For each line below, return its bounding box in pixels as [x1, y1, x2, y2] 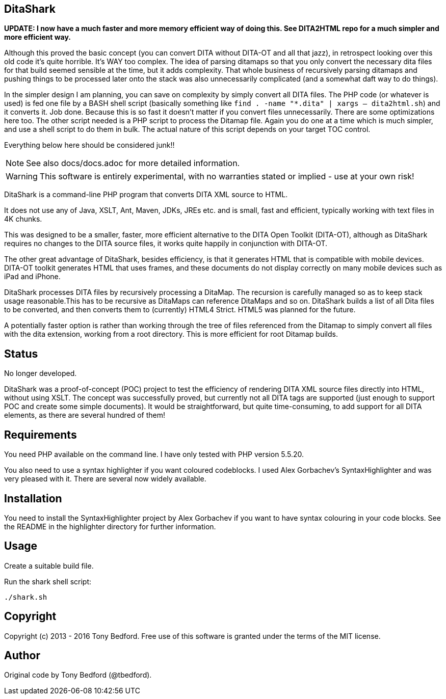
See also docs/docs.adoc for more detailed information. [26, 158, 240, 169]
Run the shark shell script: [4, 577, 92, 586]
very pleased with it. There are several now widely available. [4, 474, 206, 483]
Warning [6, 171, 38, 182]
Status [4, 347, 38, 360]
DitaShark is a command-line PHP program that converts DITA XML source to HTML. [4, 190, 288, 199]
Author [4, 649, 40, 662]
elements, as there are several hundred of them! [4, 411, 165, 420]
